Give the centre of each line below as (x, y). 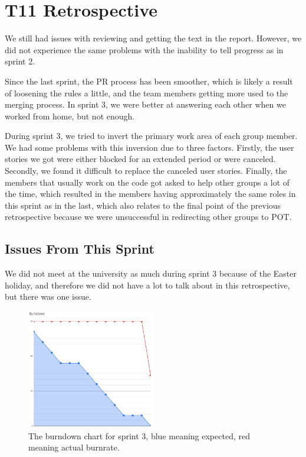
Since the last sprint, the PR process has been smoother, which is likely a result (149, 81)
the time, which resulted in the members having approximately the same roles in (150, 194)
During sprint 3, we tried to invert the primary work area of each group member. (151, 136)
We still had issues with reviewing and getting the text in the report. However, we (153, 38)
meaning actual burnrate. (74, 447)
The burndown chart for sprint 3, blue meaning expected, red (139, 435)
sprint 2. (20, 61)
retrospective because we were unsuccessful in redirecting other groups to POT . (148, 217)
